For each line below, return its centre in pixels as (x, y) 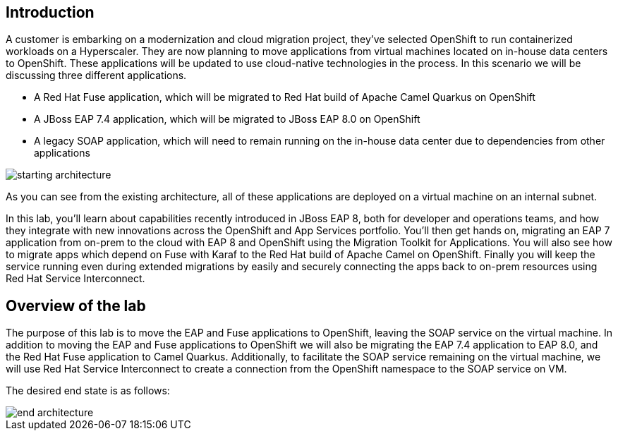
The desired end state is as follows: (88, 391)
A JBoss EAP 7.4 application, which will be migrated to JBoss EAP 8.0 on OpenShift (227, 119)
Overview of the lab (76, 305)
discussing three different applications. (96, 75)
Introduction (50, 12)
